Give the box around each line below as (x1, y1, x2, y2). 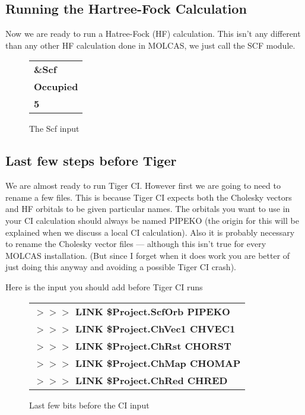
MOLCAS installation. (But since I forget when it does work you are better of (5, 249, 290, 261)
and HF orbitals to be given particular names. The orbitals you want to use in (5, 202, 290, 215)
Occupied (34, 80, 78, 94)
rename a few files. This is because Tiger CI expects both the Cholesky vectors (5, 191, 292, 203)
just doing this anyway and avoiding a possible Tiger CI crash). (5, 261, 236, 273)
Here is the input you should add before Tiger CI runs (5, 280, 203, 293)
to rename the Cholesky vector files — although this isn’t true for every (5, 237, 266, 250)
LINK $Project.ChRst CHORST (75, 338, 231, 353)
